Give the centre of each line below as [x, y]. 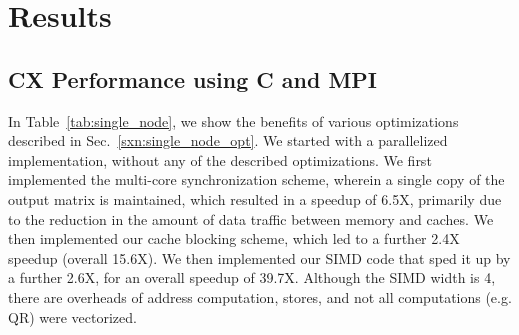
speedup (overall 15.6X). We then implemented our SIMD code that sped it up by [259, 257]
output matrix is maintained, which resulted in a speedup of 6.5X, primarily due [255, 198]
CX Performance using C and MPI [193, 78]
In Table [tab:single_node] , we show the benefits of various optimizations [233, 120]
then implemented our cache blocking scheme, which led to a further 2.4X [234, 238]
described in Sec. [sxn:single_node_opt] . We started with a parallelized [228, 140]
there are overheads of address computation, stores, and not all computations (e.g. [260, 296]
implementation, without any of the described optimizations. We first [220, 159]
